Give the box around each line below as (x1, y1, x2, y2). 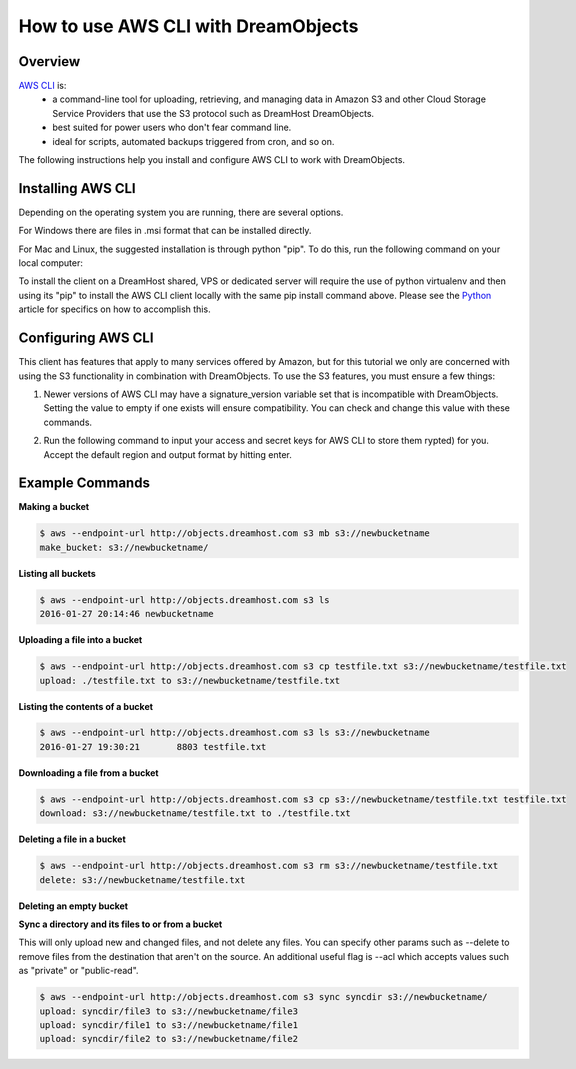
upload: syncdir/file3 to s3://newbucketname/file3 (39, 1005, 299, 1017)
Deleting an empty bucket (18, 900, 129, 912)
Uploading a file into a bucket (18, 634, 143, 646)
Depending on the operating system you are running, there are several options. (18, 206, 344, 218)
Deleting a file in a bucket (18, 833, 127, 845)
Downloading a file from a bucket (18, 766, 159, 779)
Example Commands (18, 475, 150, 492)
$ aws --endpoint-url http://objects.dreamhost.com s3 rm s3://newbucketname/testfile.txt (39, 860, 499, 872)
